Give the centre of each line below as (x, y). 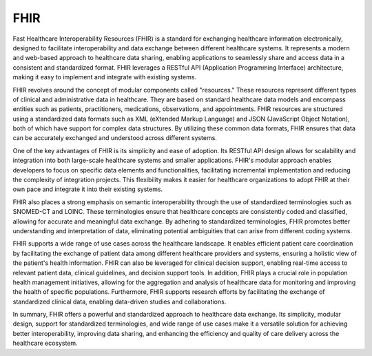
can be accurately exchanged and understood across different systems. (115, 138)
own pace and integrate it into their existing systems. (88, 189)
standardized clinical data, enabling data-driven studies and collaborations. (120, 301)
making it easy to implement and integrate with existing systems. (104, 77)
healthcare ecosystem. (45, 343)
